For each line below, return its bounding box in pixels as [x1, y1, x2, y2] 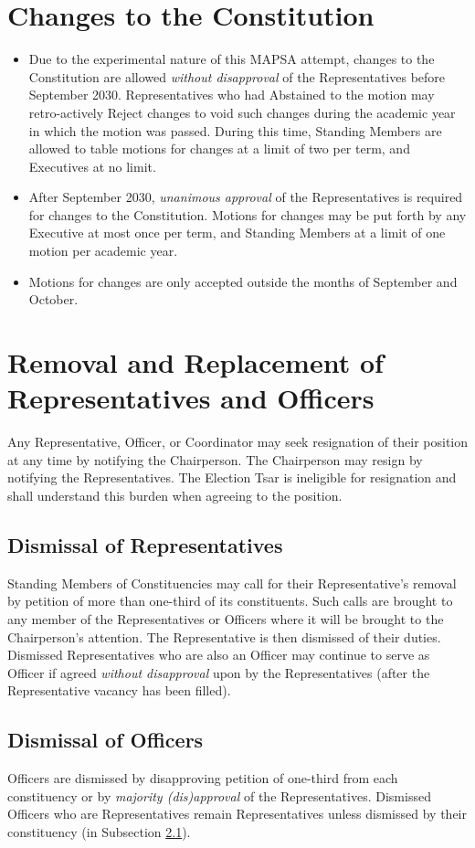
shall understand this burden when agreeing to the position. [7, 485, 343, 504]
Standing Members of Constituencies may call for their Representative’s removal [7, 573, 457, 592]
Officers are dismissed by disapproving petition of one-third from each [7, 768, 398, 788]
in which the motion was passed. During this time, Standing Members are [28, 121, 442, 140]
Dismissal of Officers [7, 726, 204, 754]
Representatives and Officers [7, 379, 375, 417]
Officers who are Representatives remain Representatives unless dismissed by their [7, 804, 467, 823]
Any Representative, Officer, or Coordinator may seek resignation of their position [7, 432, 468, 451]
